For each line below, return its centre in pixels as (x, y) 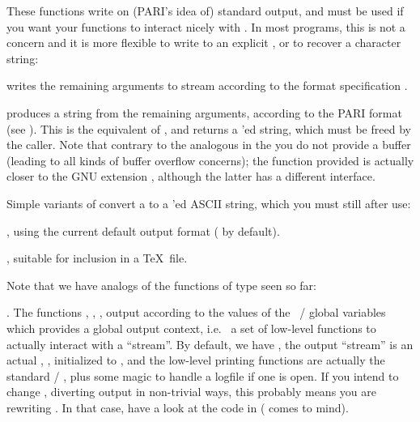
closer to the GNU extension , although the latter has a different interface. (191, 176)
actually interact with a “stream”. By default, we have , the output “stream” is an (210, 344)
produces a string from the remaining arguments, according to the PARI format (204, 112)
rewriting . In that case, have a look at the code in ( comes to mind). (178, 407)
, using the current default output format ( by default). (143, 230)
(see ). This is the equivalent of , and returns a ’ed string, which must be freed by (209, 128)
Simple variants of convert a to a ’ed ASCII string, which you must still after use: (209, 203)
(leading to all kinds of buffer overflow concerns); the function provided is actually (210, 160)
